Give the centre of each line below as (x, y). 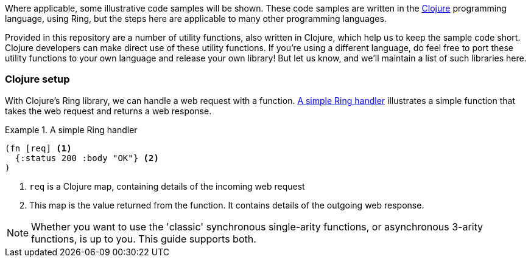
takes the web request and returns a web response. (108, 111)
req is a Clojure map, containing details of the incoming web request (167, 186)
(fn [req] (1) (38, 148)
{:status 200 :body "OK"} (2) (87, 158)
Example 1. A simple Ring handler (71, 129)
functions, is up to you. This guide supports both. (144, 239)
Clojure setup (37, 79)
